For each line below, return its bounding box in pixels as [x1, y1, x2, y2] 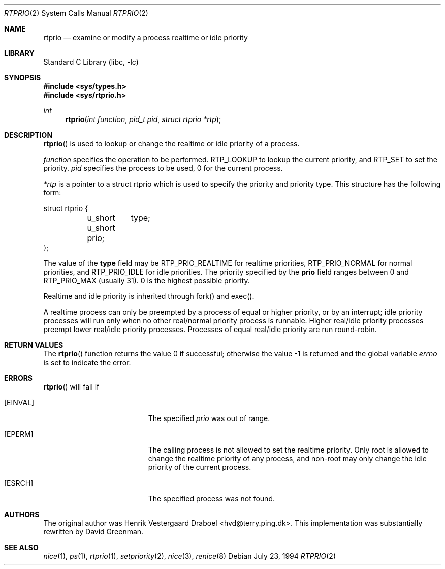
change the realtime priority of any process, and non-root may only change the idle [148, 454, 427, 463]
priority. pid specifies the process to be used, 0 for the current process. [43, 164, 283, 172]
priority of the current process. [148, 463, 251, 471]
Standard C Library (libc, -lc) [43, 57, 139, 66]
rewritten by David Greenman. [43, 527, 144, 536]
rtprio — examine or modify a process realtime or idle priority [43, 33, 248, 42]
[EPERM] [4, 430, 34, 438]
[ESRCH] [4, 478, 34, 487]
